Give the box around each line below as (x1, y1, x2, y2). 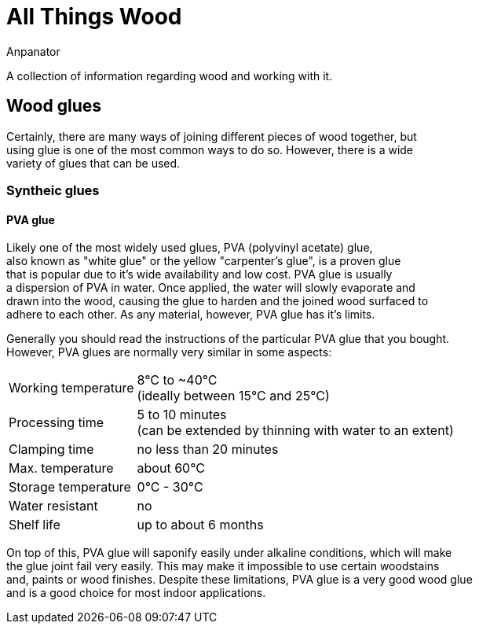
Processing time (9, 414, 104, 431)
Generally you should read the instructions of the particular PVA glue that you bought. (6, 332, 450, 346)
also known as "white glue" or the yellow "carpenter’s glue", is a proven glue (6, 254, 401, 268)
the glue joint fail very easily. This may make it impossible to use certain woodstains (6, 559, 440, 573)
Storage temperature (9, 479, 131, 496)
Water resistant (9, 498, 98, 514)
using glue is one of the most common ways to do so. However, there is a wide (6, 142, 414, 157)
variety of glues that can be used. (6, 156, 181, 170)
